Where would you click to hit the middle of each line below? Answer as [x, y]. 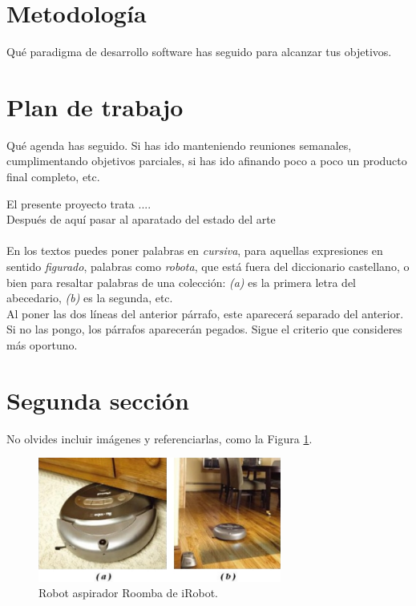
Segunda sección [98, 400]
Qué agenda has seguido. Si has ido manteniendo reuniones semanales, [179, 145]
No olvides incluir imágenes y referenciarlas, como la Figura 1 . [160, 438]
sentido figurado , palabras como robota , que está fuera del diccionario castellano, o [208, 266]
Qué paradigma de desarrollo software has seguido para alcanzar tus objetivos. [199, 52]
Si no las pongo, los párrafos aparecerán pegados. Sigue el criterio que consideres [204, 329]
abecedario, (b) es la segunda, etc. [90, 298]
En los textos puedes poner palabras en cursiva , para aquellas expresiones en [195, 250]
